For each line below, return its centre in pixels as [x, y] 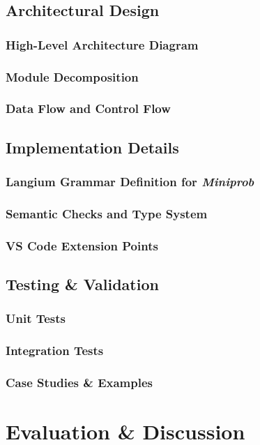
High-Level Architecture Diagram [102, 44]
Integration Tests [55, 350]
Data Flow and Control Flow [88, 108]
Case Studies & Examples [79, 383]
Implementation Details [92, 147]
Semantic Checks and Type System [107, 213]
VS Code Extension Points [82, 245]
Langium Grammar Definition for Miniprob [130, 182]
